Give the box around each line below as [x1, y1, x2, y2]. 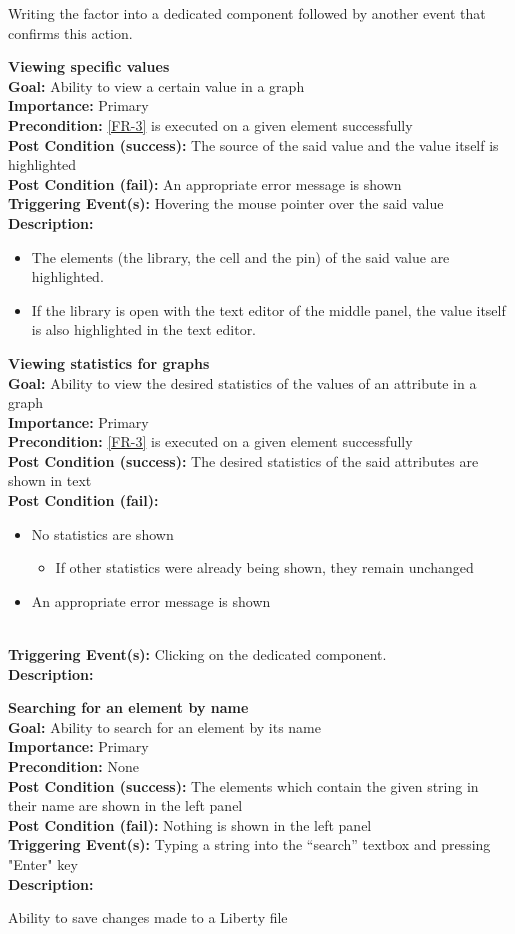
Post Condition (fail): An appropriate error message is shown [8, 173, 402, 194]
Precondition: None [8, 756, 139, 776]
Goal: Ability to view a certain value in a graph [8, 75, 305, 96]
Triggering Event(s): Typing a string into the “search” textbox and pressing [8, 834, 491, 855]
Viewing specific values [8, 56, 170, 77]
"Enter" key [8, 853, 78, 874]
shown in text [8, 470, 92, 491]
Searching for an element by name [8, 697, 249, 718]
